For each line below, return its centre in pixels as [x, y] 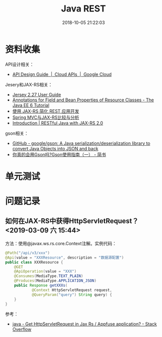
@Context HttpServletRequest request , [72, 290]
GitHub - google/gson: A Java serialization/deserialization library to [81, 143]
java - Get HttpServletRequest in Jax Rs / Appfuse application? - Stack [85, 324]
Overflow [22, 330]
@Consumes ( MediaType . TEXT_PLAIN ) [49, 276]
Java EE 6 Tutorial [31, 105]
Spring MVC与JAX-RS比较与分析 [46, 117]
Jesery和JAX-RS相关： [29, 84]
